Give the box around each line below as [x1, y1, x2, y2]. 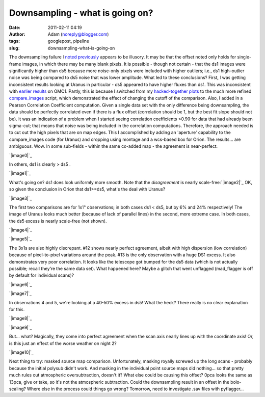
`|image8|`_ [9, 316, 32, 321]
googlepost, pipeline [48, 38, 89, 44]
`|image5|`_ [9, 236, 32, 242]
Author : [9, 31, 26, 37]
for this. [9, 307, 25, 312]
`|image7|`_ [9, 291, 32, 296]
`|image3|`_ [9, 195, 32, 201]
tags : [9, 38, 20, 44]
